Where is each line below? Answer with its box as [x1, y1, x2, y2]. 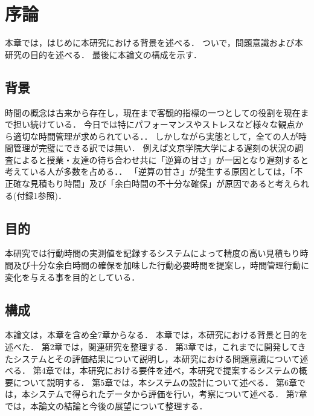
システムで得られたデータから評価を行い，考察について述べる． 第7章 [30, 388, 307, 400]
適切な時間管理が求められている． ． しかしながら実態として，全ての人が [13, 129, 298, 142]
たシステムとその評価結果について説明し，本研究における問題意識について [5, 352, 300, 365]
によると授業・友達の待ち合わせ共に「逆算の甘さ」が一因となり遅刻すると [13, 153, 309, 166]
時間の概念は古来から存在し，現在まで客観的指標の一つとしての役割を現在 [5, 106, 301, 119]
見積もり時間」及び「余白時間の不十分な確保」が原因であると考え [30, 177, 292, 190]
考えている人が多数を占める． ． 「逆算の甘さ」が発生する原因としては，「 [5, 165, 295, 178]
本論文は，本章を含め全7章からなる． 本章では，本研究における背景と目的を [5, 328, 308, 341]
